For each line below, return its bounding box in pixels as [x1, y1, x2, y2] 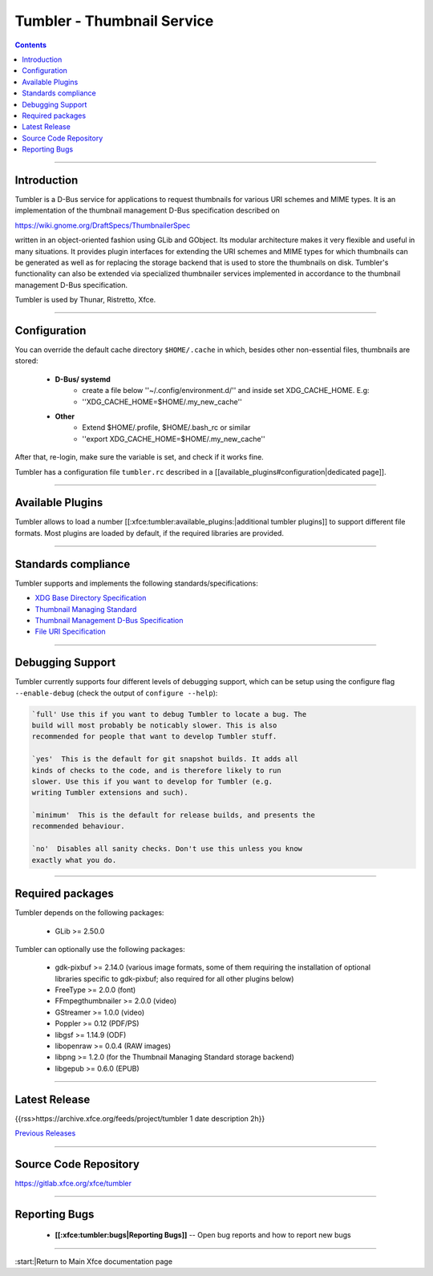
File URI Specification [34, 626, 106, 637]
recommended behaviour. [31, 822, 126, 831]
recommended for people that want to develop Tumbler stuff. [31, 732, 277, 741]
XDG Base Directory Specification [34, 593, 147, 603]
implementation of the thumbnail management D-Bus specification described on [14, 205, 280, 216]
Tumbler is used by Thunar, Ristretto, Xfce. [14, 295, 156, 305]
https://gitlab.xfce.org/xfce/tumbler [14, 1179, 132, 1189]
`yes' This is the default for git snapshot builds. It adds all [31, 755, 298, 764]
